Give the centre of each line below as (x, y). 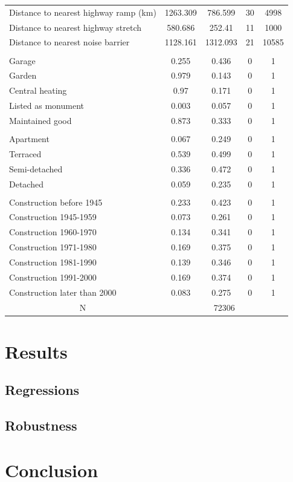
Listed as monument (47, 106)
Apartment (29, 138)
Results (36, 351)
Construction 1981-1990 (53, 262)
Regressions (42, 390)
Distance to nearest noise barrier (69, 42)
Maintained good (40, 120)
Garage (22, 60)
